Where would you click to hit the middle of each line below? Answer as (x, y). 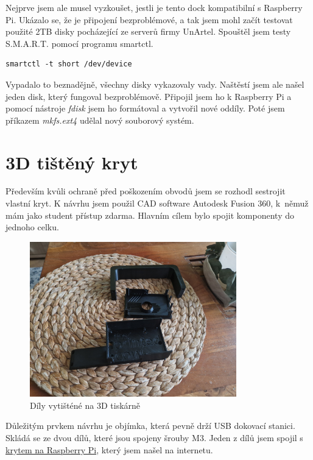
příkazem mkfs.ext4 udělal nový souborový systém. (100, 120)
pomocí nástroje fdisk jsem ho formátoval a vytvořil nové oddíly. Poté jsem (145, 108)
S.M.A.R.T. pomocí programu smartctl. (79, 43)
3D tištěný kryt (72, 162)
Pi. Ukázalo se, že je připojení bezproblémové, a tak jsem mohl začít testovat (149, 19)
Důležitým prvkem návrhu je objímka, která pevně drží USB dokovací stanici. (150, 426)
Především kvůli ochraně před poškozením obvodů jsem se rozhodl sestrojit (146, 191)
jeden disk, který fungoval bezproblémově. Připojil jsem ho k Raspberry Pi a (149, 96)
